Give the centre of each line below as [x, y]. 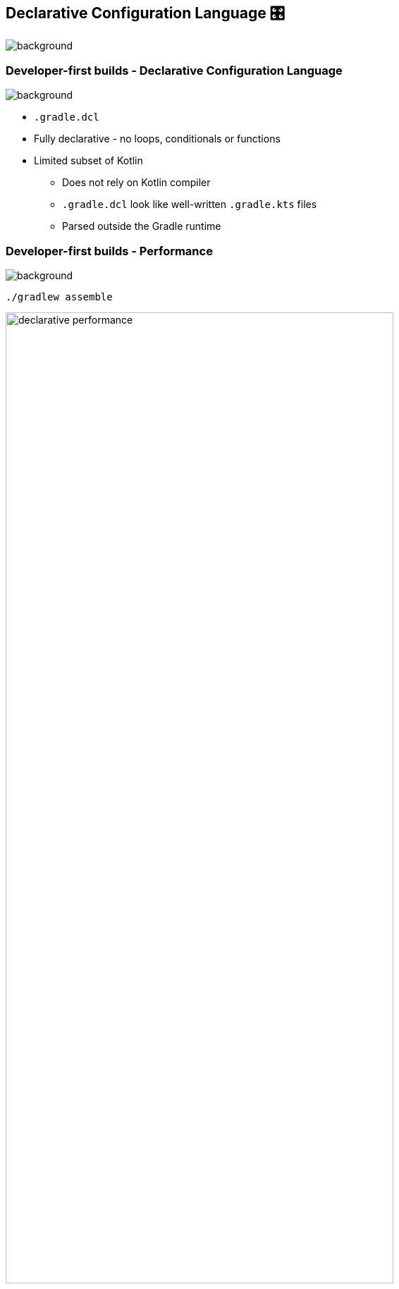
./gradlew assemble [59, 297]
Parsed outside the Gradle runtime [142, 226]
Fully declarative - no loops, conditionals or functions [157, 139]
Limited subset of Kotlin [88, 161]
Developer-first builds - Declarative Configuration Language [174, 70]
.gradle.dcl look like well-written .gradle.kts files [190, 204]
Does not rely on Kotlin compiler [136, 183]
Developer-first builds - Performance [109, 251]
